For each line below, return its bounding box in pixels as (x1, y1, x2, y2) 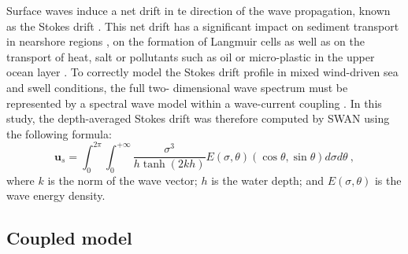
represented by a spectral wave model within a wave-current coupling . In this (6, 94, 382, 111)
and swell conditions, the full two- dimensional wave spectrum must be (6, 79, 348, 95)
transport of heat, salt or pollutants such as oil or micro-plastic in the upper (6, 48, 375, 64)
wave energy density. (6, 187, 106, 204)
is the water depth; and (211, 171, 324, 188)
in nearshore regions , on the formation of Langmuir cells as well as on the (6, 33, 365, 50)
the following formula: (6, 125, 112, 142)
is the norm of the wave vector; (47, 171, 198, 188)
